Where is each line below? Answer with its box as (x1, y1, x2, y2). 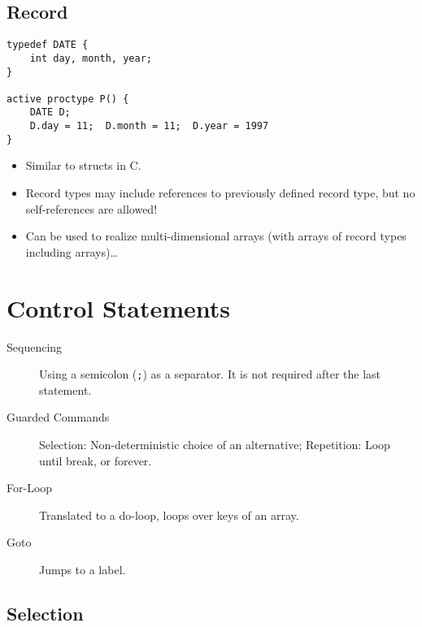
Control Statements (7, 291, 231, 324)
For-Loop (7, 479, 53, 496)
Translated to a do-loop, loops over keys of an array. (39, 506, 299, 523)
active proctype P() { (7, 93, 129, 105)
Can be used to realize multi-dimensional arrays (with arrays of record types (25, 227, 407, 244)
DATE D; (29, 106, 71, 119)
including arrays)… (25, 243, 118, 260)
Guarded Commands (7, 409, 110, 426)
